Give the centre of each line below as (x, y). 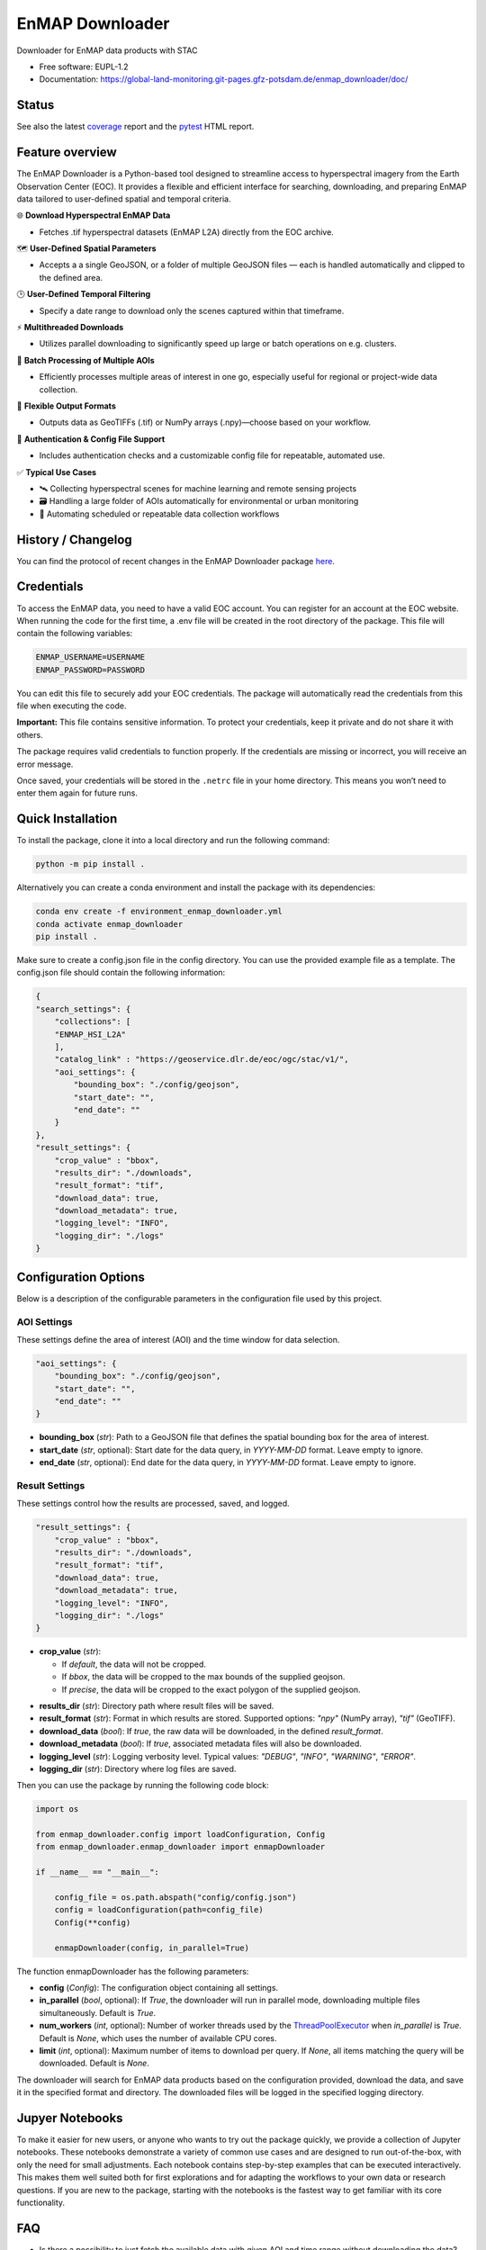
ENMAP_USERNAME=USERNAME (90, 657)
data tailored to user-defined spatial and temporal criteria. (124, 199)
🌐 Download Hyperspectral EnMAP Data (94, 215)
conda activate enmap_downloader (109, 924)
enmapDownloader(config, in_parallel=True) (152, 1948)
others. (30, 734)
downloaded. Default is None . (94, 2063)
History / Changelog (74, 540)
